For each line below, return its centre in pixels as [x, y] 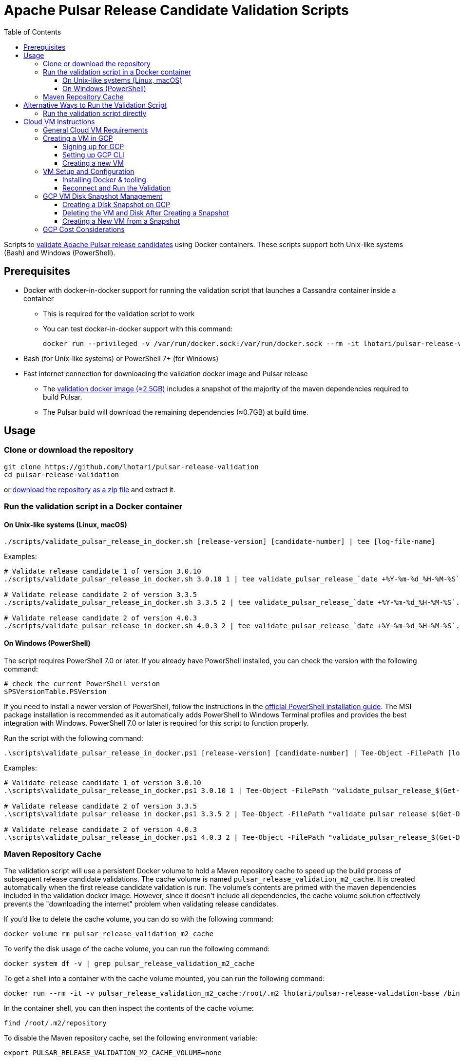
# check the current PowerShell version [82, 684]
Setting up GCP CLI [93, 154]
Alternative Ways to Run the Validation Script [95, 105]
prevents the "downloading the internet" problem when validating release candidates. [141, 904]
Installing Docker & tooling [104, 179]
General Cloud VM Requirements [96, 130]
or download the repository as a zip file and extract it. [90, 489]
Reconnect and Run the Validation [117, 188]
